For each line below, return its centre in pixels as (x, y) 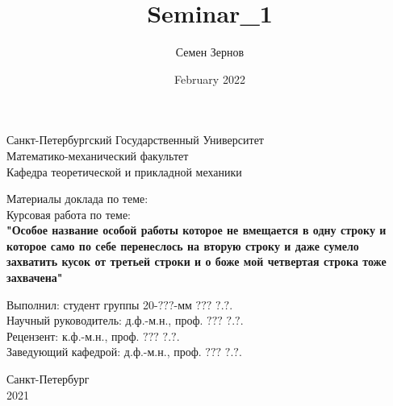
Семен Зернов (210, 52)
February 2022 (210, 79)
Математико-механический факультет (98, 155)
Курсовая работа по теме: (69, 214)
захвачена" (35, 278)
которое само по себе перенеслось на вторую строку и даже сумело (183, 245)
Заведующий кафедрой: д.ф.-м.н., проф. (104, 352)
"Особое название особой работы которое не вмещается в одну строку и (196, 230)
